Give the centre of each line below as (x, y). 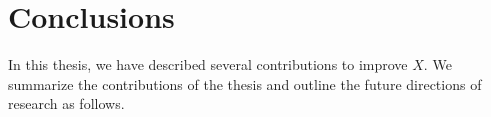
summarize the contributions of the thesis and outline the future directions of (245, 83)
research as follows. (66, 103)
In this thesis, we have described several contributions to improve (208, 64)
